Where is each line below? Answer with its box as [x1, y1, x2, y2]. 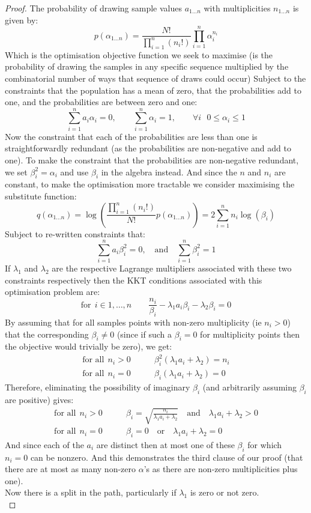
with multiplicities [204, 2, 271, 14]
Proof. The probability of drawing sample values [5, 2, 182, 14]
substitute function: [5, 189, 77, 202]
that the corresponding [5, 327, 89, 340]
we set [5, 165, 28, 178]
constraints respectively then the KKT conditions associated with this [5, 273, 262, 286]
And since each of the [5, 438, 84, 451]
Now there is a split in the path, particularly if [5, 486, 177, 499]
